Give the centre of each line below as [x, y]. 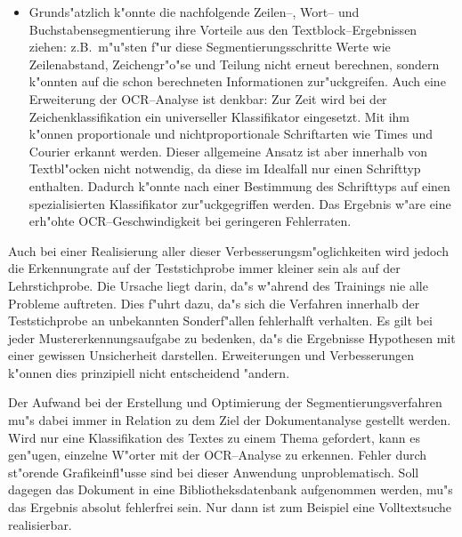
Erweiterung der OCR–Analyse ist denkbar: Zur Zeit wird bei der [208, 98]
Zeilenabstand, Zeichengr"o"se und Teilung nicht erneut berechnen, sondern [234, 64]
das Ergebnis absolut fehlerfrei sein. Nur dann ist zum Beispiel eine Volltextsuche [230, 507]
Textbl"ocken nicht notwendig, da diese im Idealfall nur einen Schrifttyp [225, 168]
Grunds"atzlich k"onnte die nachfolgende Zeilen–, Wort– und [194, 12]
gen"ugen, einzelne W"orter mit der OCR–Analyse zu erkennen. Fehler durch [218, 455]
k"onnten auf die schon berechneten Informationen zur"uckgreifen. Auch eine [237, 81]
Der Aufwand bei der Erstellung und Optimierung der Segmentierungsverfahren [225, 402]
